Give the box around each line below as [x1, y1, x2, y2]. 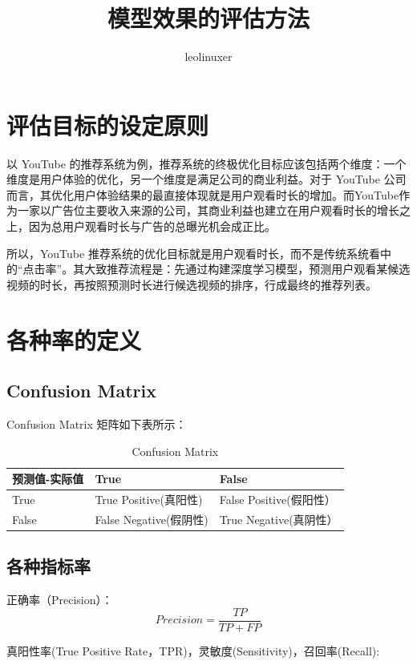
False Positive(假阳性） [219, 491, 336, 508]
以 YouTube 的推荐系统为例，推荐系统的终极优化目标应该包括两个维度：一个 [6, 155, 407, 171]
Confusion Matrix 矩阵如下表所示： [6, 415, 187, 432]
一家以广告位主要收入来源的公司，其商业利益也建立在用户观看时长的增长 [17, 202, 399, 219]
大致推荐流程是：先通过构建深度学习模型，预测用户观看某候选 [84, 260, 411, 277]
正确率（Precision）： [6, 591, 113, 608]
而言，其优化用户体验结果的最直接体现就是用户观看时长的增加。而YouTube [6, 186, 399, 203]
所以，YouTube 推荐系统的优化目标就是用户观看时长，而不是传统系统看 [6, 244, 380, 261]
